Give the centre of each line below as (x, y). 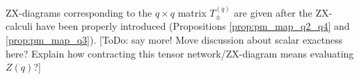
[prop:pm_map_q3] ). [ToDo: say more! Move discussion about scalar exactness (174, 39)
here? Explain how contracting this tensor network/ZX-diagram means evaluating (180, 53)
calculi (19, 26)
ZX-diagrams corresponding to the (79, 12)
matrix (192, 12)
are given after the (273, 12)
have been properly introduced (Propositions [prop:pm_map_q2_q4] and (193, 26)
